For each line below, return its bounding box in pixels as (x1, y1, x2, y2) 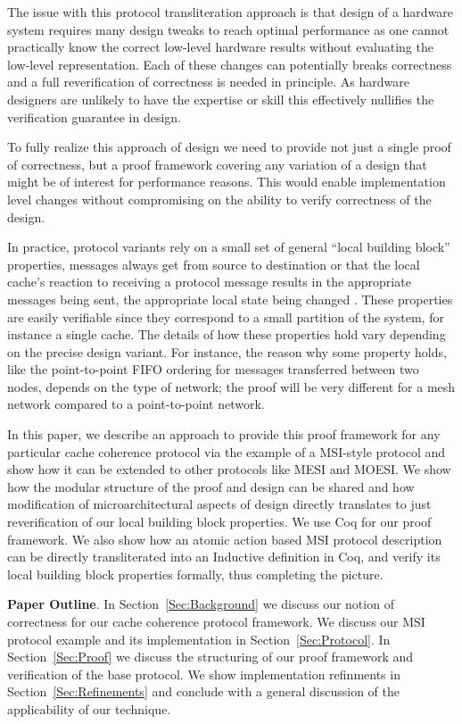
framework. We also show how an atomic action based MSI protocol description (7, 529, 442, 548)
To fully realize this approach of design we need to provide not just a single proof (7, 137, 451, 156)
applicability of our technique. (7, 699, 171, 718)
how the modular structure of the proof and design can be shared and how (7, 477, 415, 495)
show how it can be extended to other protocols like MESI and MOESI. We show (7, 460, 451, 479)
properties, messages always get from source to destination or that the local (7, 254, 420, 273)
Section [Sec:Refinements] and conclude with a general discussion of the (7, 682, 400, 701)
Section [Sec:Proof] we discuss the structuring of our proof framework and (7, 647, 414, 666)
